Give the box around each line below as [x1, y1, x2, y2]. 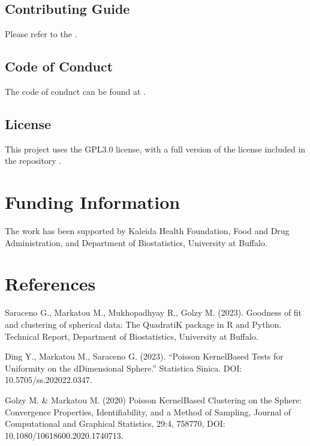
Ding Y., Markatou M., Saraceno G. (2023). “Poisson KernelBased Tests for [5, 350, 284, 363]
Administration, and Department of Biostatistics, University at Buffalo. [5, 236, 267, 249]
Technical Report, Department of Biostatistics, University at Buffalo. [5, 330, 258, 342]
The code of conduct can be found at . [5, 85, 146, 97]
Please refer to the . [5, 28, 77, 40]
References [5, 271, 96, 296]
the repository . [5, 154, 62, 167]
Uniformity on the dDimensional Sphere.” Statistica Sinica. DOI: [5, 361, 242, 374]
